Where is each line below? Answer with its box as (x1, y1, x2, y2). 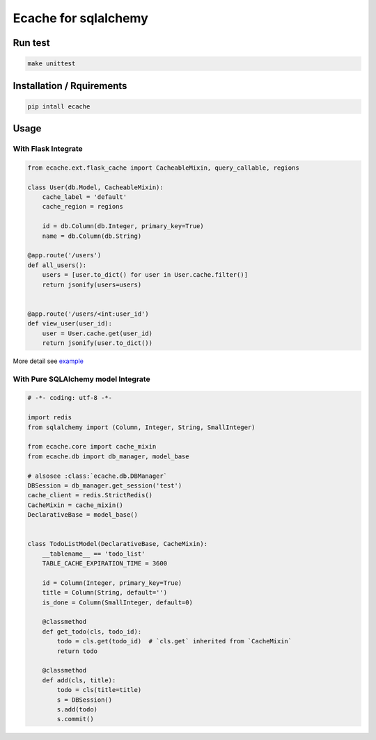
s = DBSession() (56, 695, 113, 704)
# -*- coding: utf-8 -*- (27, 394, 113, 402)
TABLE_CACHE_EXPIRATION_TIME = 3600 (42, 560, 167, 568)
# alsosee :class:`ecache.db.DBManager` (27, 472, 167, 480)
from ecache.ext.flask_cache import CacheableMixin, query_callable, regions (27, 163, 299, 172)
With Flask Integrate (13, 144, 83, 154)
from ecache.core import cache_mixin (27, 442, 157, 451)
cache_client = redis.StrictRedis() (27, 491, 153, 499)
